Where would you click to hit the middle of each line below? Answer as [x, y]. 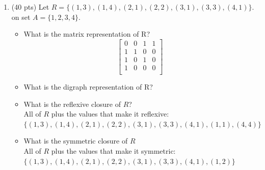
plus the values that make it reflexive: [110, 114]
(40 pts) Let [30, 7]
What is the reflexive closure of [72, 104]
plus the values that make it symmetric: [113, 150]
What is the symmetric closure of [76, 141]
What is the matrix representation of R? [87, 34]
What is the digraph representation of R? [88, 86]
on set [21, 17]
